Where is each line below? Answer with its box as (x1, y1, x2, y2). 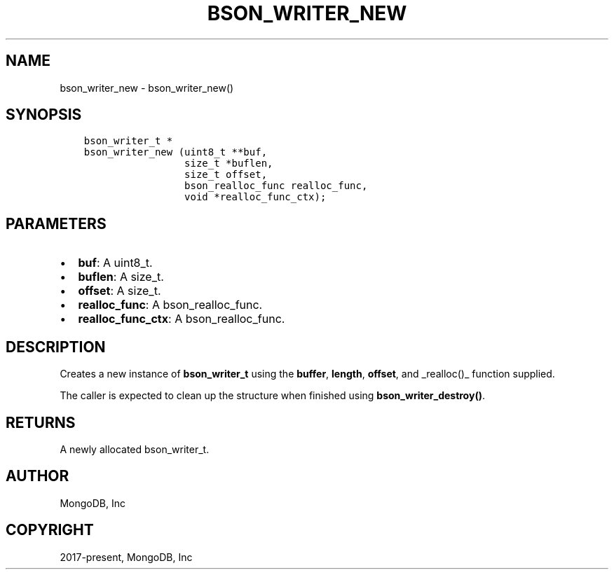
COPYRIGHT (6, 521, 94, 539)
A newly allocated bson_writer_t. (60, 443, 210, 455)
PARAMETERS (6, 214, 107, 233)
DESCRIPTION (6, 338, 106, 356)
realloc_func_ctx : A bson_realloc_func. (78, 312, 285, 326)
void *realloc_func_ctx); (184, 191, 327, 203)
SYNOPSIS (6, 106, 82, 124)
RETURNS (6, 413, 76, 431)
